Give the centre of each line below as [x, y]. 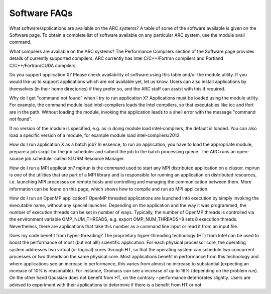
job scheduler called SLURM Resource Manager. [75, 159]
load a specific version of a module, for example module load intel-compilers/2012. [95, 135]
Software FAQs [41, 13]
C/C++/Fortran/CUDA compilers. [43, 65]
